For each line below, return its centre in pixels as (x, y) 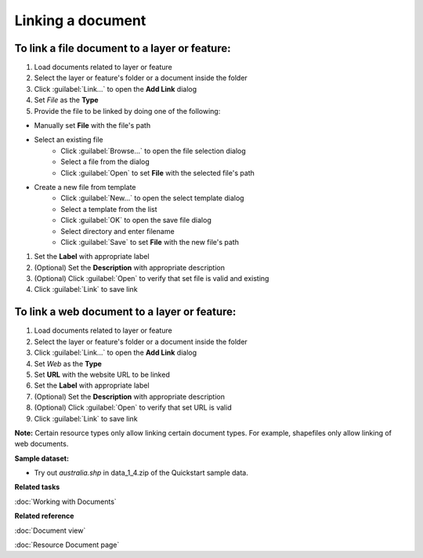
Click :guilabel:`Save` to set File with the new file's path (150, 242)
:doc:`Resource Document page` (67, 545)
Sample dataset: (42, 458)
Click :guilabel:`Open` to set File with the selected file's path (157, 173)
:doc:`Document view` (50, 531)
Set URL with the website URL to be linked (102, 374)
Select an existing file (69, 140)
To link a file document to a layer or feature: (123, 48)
